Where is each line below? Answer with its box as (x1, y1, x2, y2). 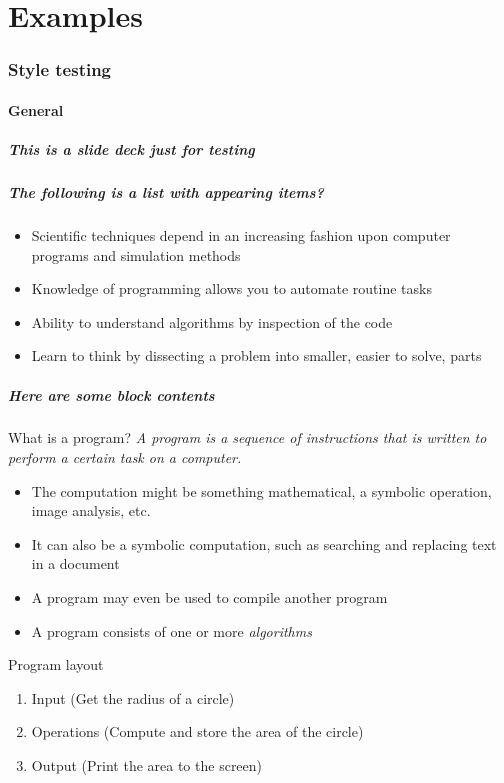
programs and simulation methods (31, 244, 241, 265)
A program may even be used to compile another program (31, 587, 388, 608)
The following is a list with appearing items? (8, 181, 324, 202)
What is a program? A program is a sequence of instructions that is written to (8, 427, 487, 448)
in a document (31, 553, 120, 574)
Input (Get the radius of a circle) (31, 687, 235, 708)
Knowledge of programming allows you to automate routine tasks (31, 278, 432, 299)
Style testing (8, 57, 112, 82)
